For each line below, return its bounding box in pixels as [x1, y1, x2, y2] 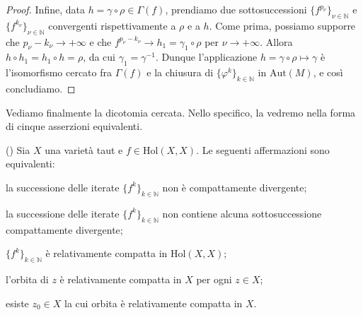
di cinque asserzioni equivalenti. [6, 119, 143, 133]
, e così [313, 65, 343, 80]
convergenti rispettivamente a [48, 18, 176, 32]
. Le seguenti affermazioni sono [196, 142, 330, 157]
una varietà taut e [45, 142, 123, 157]
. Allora [260, 34, 293, 49]
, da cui [83, 49, 116, 64]
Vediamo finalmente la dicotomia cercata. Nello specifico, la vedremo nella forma [6, 105, 356, 119]
